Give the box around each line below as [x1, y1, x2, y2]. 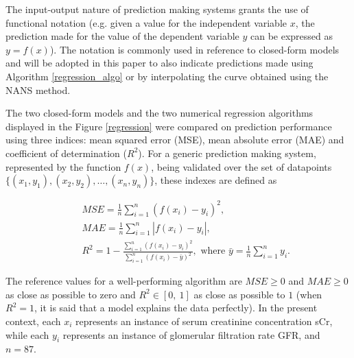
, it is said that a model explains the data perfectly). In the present [34, 300, 318, 315]
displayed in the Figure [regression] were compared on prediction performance [5, 119, 332, 133]
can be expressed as [250, 29, 333, 43]
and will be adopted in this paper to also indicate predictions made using [5, 56, 314, 70]
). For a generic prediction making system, [138, 145, 316, 160]
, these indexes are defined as [154, 173, 277, 187]
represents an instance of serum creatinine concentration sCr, [75, 314, 333, 329]
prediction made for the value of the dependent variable [5, 29, 239, 43]
